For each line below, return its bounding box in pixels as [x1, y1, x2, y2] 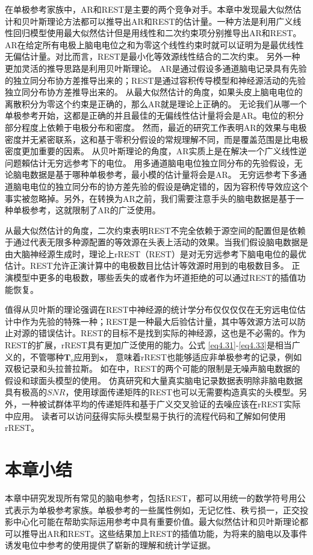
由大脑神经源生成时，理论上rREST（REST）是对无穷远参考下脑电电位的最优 [5, 247, 306, 260]
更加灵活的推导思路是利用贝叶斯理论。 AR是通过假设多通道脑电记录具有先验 [5, 61, 307, 74]
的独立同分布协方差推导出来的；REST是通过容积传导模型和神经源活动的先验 [5, 74, 306, 86]
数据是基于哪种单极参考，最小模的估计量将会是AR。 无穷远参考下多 [29, 168, 299, 181]
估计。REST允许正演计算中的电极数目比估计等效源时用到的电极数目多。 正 [5, 259, 300, 272]
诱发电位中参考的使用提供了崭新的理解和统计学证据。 [5, 539, 215, 551]
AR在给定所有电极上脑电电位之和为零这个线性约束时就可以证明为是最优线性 [5, 38, 304, 51]
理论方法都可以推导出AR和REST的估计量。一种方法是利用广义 [46, 14, 293, 27]
